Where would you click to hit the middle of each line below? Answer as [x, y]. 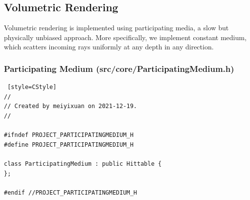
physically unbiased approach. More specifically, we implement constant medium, [125, 37]
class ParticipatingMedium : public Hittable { [83, 164]
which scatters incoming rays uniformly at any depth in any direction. [109, 47]
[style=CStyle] [32, 87]
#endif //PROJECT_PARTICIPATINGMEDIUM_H [71, 192]
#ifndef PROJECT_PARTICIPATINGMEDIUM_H [69, 135]
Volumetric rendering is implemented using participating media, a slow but [116, 28]
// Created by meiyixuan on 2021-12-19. [71, 106]
